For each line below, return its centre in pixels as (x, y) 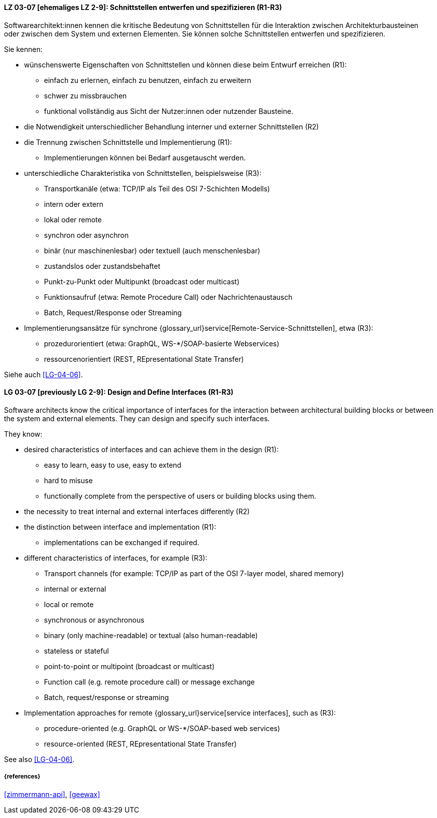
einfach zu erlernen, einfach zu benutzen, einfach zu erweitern (148, 80)
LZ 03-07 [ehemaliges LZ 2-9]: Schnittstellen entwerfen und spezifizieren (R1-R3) (143, 7)
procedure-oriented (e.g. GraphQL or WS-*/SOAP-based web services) (162, 728)
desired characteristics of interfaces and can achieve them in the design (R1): (151, 449)
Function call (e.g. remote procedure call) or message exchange (149, 682)
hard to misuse (68, 480)
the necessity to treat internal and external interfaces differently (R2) (137, 511)
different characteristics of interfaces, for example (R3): (116, 558)
